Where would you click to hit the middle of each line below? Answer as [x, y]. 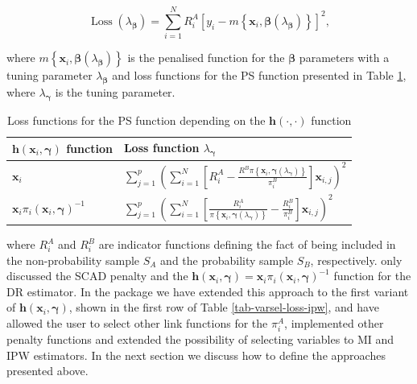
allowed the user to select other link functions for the [137, 323]
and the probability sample [227, 260]
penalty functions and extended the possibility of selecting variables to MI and [200, 339]
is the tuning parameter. [115, 91]
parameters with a [344, 58]
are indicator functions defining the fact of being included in [247, 244]
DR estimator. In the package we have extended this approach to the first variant [208, 291]
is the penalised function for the [206, 58]
